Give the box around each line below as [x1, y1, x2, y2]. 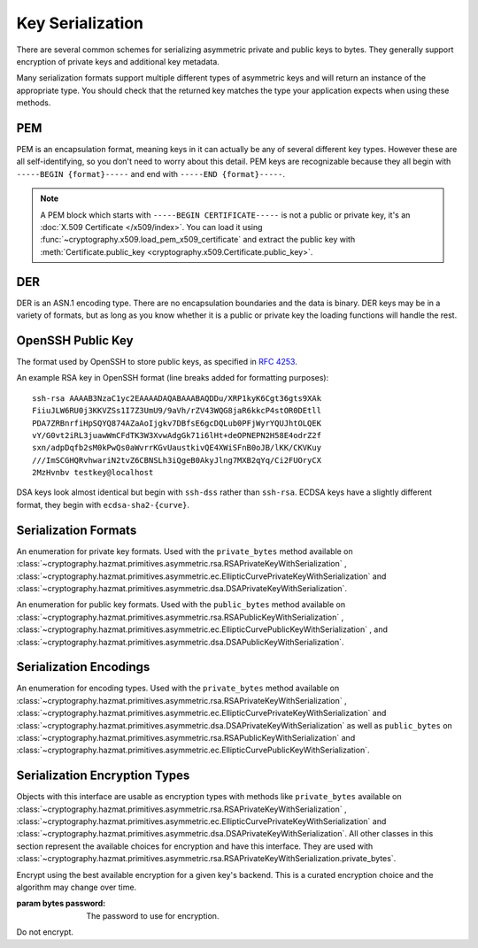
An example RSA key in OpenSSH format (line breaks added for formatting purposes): [16, 373, 329, 383]
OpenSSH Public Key [16, 333, 134, 348]
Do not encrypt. [16, 927, 74, 937]
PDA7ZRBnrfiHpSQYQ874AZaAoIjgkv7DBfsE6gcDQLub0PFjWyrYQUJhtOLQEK [32, 418, 322, 428]
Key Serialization [16, 13, 143, 33]
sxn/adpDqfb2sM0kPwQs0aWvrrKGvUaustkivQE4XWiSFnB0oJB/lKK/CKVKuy [32, 443, 322, 453]
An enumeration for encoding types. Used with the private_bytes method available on [16, 682, 340, 694]
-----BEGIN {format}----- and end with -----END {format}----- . [16, 168, 285, 179]
